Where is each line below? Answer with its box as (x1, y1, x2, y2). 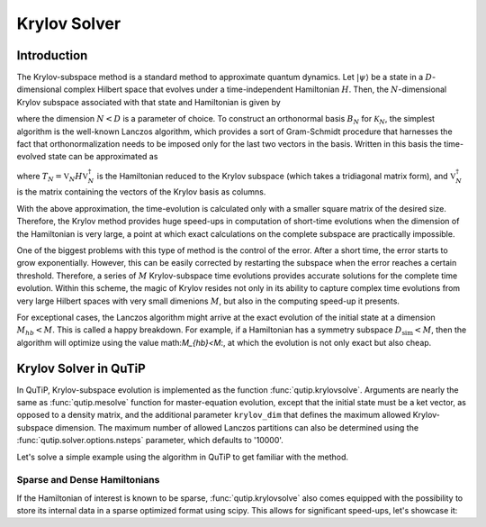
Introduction (16, 48, 88, 63)
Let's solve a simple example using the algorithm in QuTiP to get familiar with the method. (16, 451, 349, 462)
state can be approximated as (48, 151, 158, 162)
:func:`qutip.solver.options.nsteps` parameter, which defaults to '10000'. (16, 435, 283, 446)
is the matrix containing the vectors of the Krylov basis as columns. (16, 186, 266, 197)
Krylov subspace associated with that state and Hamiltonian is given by (16, 96, 281, 107)
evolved (16, 151, 47, 162)
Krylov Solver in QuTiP (16, 360, 146, 376)
